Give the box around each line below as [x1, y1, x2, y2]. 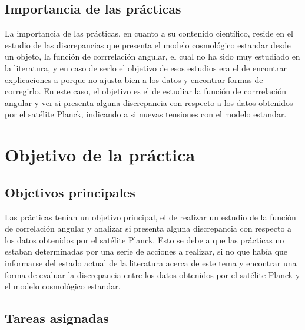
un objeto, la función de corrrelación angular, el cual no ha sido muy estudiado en [5, 50, 300, 62]
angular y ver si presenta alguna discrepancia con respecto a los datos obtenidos [5, 96, 293, 108]
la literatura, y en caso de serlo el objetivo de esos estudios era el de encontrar [5, 61, 287, 74]
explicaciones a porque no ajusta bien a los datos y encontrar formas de [5, 73, 263, 85]
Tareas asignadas [5, 309, 109, 327]
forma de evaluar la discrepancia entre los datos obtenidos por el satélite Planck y [5, 268, 300, 280]
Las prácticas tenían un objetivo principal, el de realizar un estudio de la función [5, 210, 296, 223]
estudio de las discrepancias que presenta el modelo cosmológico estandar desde [5, 38, 291, 51]
